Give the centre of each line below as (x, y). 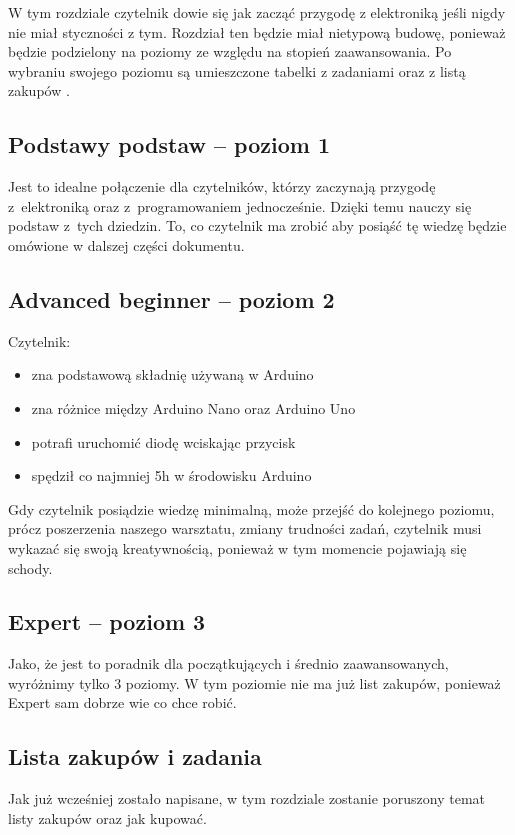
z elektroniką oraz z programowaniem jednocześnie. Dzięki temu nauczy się (240, 205)
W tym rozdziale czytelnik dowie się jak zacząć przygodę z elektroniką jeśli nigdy (257, 12)
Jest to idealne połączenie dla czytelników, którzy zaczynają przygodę (222, 186)
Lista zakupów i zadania (135, 756)
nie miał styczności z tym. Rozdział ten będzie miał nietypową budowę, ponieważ (257, 31)
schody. (30, 567)
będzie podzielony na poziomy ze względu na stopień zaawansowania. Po (230, 51)
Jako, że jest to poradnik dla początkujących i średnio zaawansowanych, (228, 663)
